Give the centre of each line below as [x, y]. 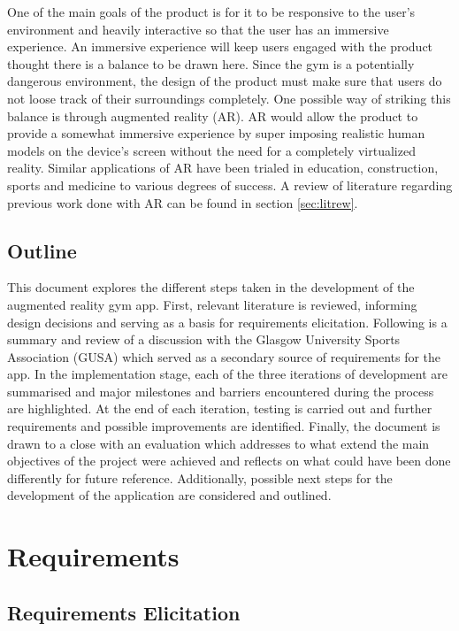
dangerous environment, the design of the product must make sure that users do [225, 81]
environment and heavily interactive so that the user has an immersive [198, 29]
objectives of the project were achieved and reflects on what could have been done [229, 461]
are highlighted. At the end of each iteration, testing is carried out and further [220, 408]
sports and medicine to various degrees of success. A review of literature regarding [230, 185]
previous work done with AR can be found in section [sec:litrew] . [183, 202]
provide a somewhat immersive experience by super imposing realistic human [216, 133]
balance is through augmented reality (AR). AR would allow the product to [213, 115]
